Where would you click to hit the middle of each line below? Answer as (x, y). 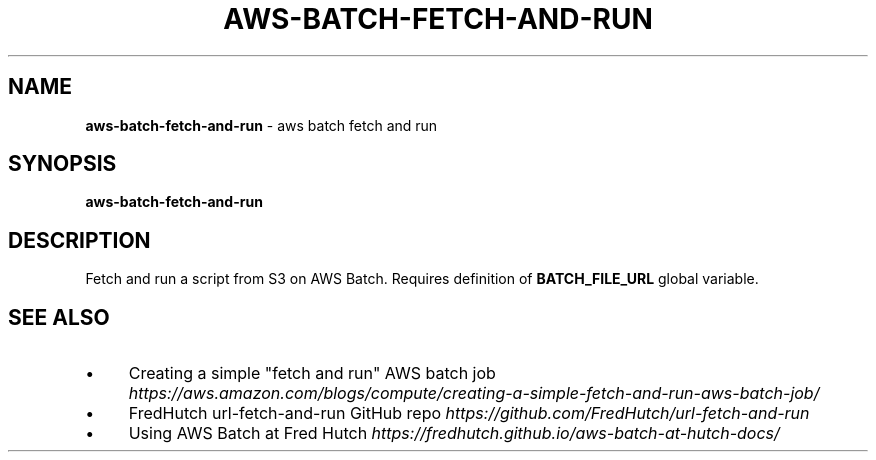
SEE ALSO (59, 317)
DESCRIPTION (79, 240)
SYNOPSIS (62, 164)
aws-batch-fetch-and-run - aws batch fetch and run (261, 125)
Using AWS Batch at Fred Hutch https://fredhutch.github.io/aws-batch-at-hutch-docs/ (454, 433)
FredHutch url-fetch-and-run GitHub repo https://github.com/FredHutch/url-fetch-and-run (469, 413)
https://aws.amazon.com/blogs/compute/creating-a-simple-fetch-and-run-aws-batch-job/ (474, 393)
